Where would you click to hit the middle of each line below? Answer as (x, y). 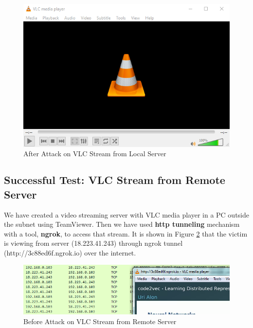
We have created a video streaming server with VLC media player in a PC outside (126, 214)
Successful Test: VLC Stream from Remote (115, 180)
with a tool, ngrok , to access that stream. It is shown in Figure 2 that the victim (126, 233)
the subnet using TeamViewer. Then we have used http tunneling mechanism (122, 224)
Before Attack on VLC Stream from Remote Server (100, 321)
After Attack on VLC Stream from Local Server (95, 154)
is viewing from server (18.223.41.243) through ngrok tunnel (93, 243)
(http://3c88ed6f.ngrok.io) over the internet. (70, 252)
